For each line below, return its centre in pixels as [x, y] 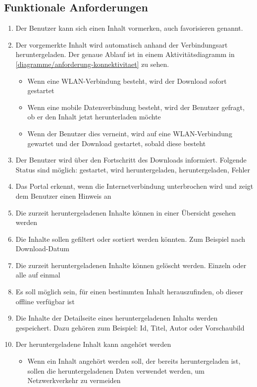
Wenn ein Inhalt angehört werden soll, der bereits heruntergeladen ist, [134, 361]
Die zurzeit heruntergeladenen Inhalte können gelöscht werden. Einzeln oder [131, 265]
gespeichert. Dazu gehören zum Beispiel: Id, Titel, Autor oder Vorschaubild [130, 327]
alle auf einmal [38, 275]
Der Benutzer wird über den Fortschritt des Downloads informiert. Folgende [131, 160]
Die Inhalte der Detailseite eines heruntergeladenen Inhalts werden [117, 318]
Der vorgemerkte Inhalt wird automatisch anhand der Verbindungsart [122, 44]
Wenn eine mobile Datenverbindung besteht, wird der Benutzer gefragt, [136, 107]
